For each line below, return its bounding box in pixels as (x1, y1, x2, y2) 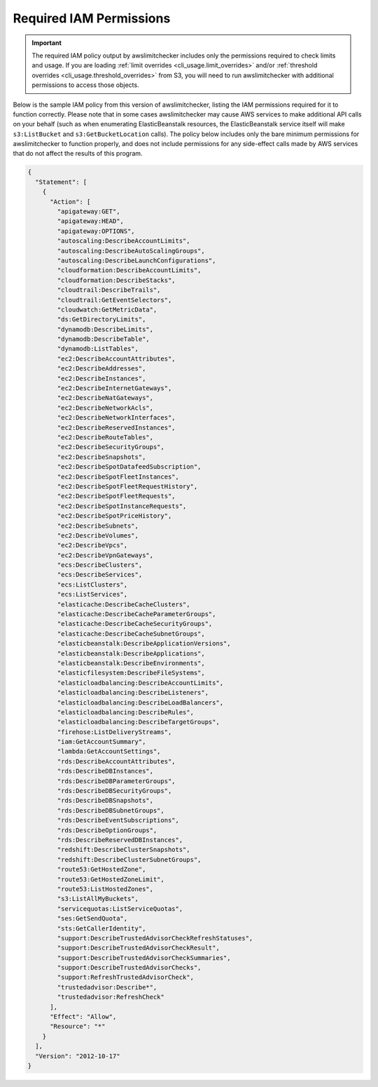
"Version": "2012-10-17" (35, 1052, 120, 1060)
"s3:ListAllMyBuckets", (57, 895, 139, 903)
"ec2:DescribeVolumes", (57, 531, 139, 540)
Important (31, 39, 62, 47)
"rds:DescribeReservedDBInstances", (57, 836, 183, 843)
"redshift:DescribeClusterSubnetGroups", (57, 855, 202, 863)
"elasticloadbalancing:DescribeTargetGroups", (57, 718, 220, 726)
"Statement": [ (35, 178, 87, 186)
